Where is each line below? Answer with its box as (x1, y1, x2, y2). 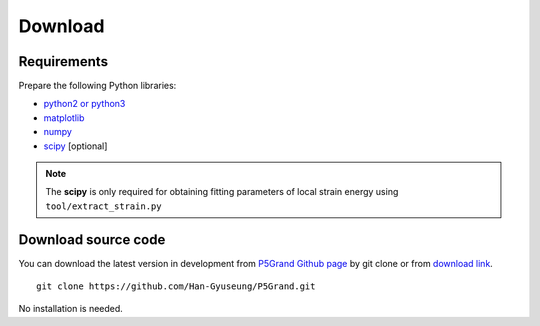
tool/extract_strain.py (45, 200, 162, 212)
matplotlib (43, 111, 85, 124)
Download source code (18, 231, 166, 248)
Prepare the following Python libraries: (18, 80, 177, 92)
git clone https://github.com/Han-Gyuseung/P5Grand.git (36, 281, 316, 292)
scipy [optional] (43, 140, 108, 152)
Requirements (18, 53, 109, 70)
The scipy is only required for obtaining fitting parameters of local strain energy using (45, 186, 399, 198)
